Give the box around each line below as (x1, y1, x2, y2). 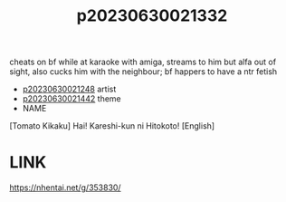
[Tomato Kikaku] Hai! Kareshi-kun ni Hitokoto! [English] (9, 120, 215, 131)
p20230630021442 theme (22, 93, 121, 104)
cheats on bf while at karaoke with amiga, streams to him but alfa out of (9, 56, 277, 68)
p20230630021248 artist (22, 83, 117, 95)
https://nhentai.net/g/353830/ (9, 182, 121, 193)
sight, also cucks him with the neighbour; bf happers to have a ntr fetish (9, 66, 278, 77)
